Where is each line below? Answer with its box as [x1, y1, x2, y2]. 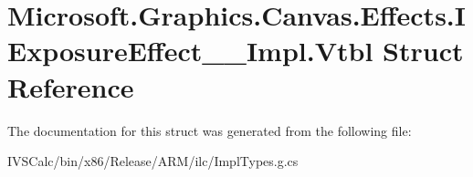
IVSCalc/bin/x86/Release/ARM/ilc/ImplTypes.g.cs [7, 151, 299, 171]
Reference [7, 68, 134, 105]
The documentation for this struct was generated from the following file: [7, 120, 412, 140]
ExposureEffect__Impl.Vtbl [7, 32, 373, 69]
